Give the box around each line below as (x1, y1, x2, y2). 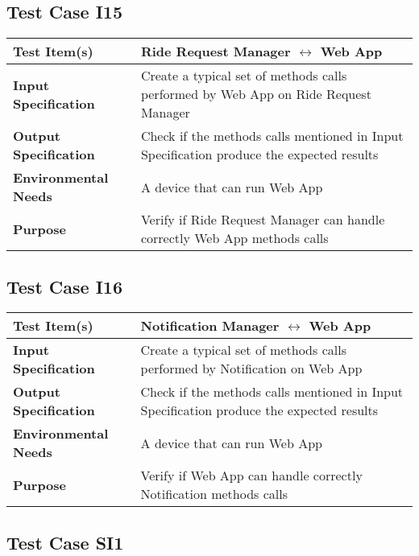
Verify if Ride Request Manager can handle (140, 210, 385, 229)
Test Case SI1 (6, 529, 124, 554)
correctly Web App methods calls (140, 229, 329, 248)
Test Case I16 (6, 274, 122, 299)
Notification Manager (140, 316, 280, 336)
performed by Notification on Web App (140, 359, 363, 378)
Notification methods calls (140, 484, 288, 504)
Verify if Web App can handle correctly (140, 466, 363, 485)
